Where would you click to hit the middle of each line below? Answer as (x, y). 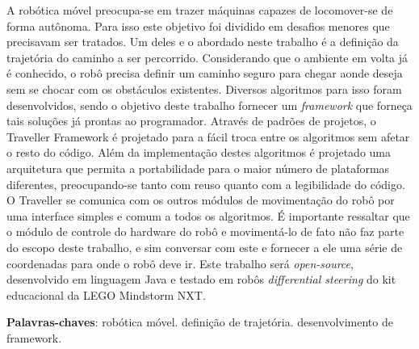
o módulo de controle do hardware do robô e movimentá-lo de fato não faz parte (205, 231)
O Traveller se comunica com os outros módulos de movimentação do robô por (201, 200)
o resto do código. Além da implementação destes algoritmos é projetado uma (199, 152)
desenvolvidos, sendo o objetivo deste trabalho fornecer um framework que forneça (209, 105)
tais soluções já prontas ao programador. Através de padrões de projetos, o (191, 121)
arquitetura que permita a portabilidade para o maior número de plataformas (198, 168)
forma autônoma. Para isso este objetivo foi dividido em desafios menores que (198, 25)
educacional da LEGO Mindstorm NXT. (106, 294)
